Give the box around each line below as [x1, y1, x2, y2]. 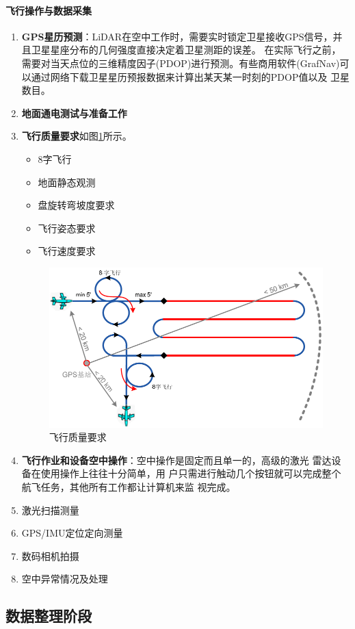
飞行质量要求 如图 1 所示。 [21, 129, 132, 143]
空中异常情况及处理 [21, 572, 108, 586]
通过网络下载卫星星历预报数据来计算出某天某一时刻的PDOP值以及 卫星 [31, 69, 350, 84]
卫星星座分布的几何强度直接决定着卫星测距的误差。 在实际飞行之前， [31, 42, 341, 57]
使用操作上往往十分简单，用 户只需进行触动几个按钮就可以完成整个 [40, 466, 341, 480]
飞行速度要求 [38, 244, 96, 258]
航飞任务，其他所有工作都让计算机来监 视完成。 [21, 479, 236, 493]
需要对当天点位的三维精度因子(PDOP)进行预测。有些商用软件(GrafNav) [21, 55, 340, 70]
